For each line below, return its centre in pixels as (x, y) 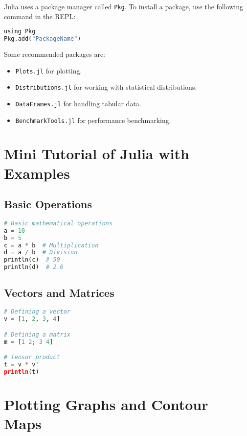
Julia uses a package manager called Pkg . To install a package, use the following (124, 6)
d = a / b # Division (41, 253)
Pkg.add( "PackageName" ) (43, 39)
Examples (37, 173)
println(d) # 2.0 (34, 267)
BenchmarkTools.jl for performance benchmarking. (93, 120)
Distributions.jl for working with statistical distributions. (106, 87)
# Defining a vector (37, 312)
